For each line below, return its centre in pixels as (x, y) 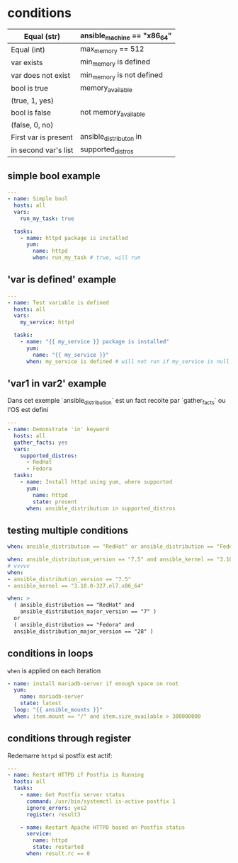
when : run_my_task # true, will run (87, 258)
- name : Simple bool (38, 199)
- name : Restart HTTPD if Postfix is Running (75, 775)
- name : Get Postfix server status (73, 795)
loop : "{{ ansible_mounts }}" (58, 710)
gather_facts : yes (41, 442)
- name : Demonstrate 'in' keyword (58, 430)
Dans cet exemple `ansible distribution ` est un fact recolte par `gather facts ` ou (117, 401)
